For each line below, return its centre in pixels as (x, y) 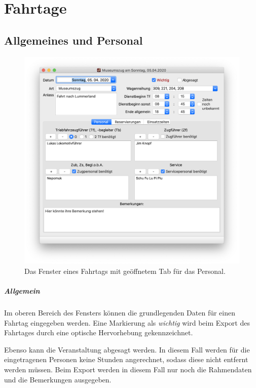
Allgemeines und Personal (74, 40)
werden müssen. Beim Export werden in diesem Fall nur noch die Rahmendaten (128, 369)
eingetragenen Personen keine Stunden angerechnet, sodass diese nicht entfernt (126, 359)
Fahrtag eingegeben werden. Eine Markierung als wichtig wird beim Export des (127, 322)
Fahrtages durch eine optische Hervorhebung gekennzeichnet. (99, 332)
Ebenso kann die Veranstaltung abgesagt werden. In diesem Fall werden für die (127, 349)
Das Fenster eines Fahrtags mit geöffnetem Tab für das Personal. (125, 271)
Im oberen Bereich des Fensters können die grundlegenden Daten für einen (120, 312)
